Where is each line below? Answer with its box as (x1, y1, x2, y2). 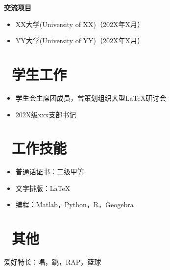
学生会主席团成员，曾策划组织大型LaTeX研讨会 (15, 92, 167, 103)
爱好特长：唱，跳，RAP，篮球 (4, 257, 101, 267)
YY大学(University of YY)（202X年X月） (15, 35, 145, 46)
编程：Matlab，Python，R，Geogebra (15, 199, 134, 210)
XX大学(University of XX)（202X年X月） (15, 19, 145, 29)
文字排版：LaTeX (15, 183, 71, 193)
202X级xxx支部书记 (15, 109, 76, 119)
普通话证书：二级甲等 (15, 166, 84, 177)
